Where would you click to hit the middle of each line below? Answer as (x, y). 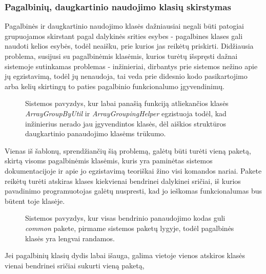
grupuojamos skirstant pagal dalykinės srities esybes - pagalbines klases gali (124, 36)
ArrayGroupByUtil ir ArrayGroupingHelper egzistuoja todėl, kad (126, 113)
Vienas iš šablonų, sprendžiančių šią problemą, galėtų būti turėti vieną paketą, (128, 150)
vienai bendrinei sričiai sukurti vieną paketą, (75, 265)
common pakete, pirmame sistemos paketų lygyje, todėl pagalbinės (130, 228)
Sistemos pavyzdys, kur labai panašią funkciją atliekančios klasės (127, 103)
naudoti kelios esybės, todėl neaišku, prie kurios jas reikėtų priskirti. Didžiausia (129, 46)
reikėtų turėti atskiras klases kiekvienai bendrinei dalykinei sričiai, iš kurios (123, 181)
